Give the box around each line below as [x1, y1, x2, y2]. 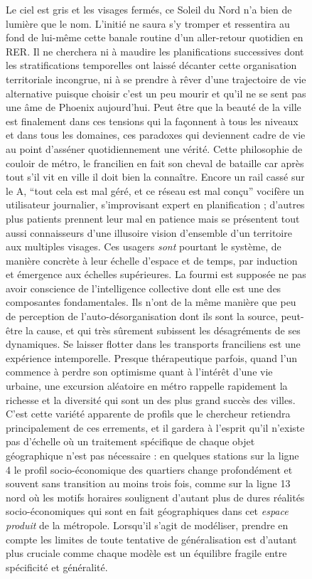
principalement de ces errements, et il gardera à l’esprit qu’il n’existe [6, 420, 305, 435]
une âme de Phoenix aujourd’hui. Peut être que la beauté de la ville [6, 100, 301, 115]
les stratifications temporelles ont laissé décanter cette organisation [6, 58, 297, 73]
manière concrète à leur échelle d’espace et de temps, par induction [6, 253, 298, 267]
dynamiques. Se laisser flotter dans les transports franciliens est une [6, 336, 301, 351]
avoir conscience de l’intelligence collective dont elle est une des [6, 280, 281, 295]
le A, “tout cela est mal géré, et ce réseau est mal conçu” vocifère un [6, 183, 304, 198]
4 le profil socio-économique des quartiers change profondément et [6, 462, 293, 477]
